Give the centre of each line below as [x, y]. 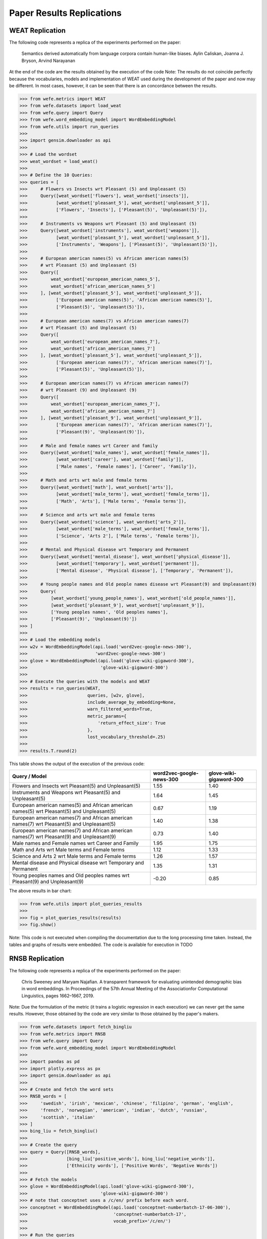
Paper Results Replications [66, 13]
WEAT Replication [38, 30]
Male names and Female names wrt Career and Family [75, 844]
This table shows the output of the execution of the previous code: [77, 764]
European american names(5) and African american [72, 805]
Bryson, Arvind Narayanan [48, 60]
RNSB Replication [37, 959]
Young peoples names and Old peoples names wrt [71, 876]
